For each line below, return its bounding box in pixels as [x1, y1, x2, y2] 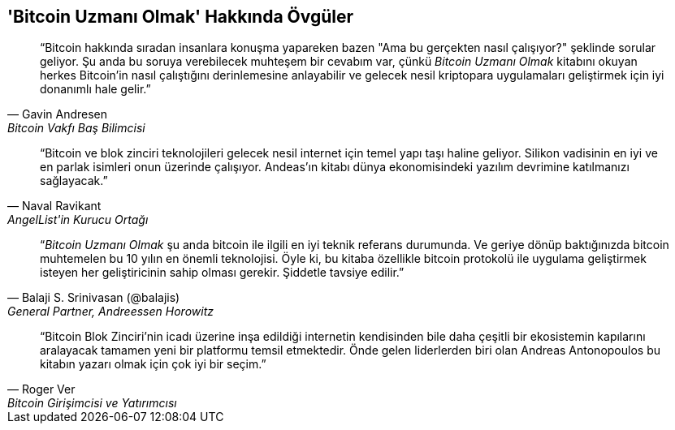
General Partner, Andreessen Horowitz [7, 304, 214, 319]
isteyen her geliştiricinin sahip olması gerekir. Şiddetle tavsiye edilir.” [40, 265, 405, 280]
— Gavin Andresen [7, 107, 108, 122]
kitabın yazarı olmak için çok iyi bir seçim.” [40, 357, 266, 372]
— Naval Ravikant [7, 199, 102, 213]
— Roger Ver [7, 382, 76, 397]
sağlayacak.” [40, 174, 108, 188]
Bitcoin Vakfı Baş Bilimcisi [7, 121, 145, 135]
